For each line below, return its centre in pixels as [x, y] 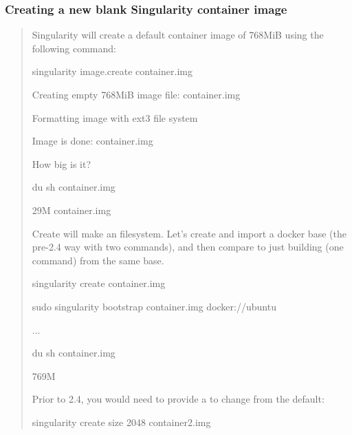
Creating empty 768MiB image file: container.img [136, 94]
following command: [74, 48]
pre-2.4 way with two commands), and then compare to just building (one [188, 247]
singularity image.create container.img [112, 71]
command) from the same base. [98, 260]
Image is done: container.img [92, 141]
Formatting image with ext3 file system [115, 117]
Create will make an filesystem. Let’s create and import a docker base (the [189, 233]
